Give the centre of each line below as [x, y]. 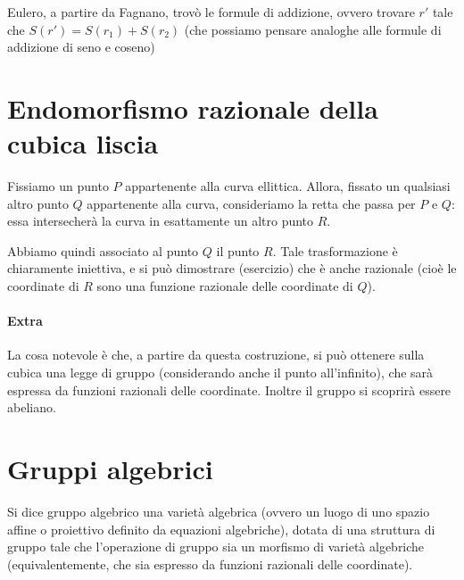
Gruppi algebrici [110, 469]
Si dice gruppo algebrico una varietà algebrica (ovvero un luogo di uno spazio [219, 511]
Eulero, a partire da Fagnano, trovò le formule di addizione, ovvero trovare [211, 12]
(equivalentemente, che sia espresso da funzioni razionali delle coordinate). [210, 563]
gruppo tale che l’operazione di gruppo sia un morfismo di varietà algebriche [216, 547]
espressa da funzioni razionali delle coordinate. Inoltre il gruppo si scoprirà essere [229, 389]
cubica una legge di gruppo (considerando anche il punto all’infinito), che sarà [220, 373]
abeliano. [32, 407]
